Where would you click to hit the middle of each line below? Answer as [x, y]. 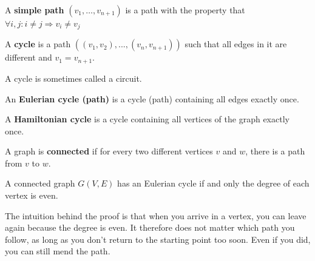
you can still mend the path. [58, 251]
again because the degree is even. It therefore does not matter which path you [150, 227]
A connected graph [40, 183]
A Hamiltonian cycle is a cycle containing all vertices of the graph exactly [147, 119]
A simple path [35, 10]
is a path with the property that [185, 10]
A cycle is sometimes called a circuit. [73, 78]
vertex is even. [32, 195]
